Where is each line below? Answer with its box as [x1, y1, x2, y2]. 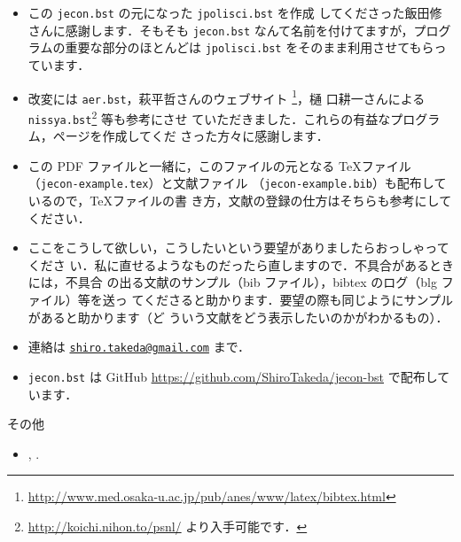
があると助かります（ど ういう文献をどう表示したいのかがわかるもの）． [27, 307, 449, 326]
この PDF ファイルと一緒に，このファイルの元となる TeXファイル [27, 156, 411, 174]
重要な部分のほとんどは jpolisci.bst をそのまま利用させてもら [65, 38, 434, 57]
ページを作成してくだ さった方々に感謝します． [52, 127, 329, 145]
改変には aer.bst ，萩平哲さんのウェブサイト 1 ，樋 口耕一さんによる [27, 86, 426, 107]
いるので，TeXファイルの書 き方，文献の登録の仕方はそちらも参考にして [27, 191, 452, 210]
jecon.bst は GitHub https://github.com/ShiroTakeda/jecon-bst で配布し [27, 367, 438, 385]
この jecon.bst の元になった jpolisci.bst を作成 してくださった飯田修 [27, 4, 442, 21]
